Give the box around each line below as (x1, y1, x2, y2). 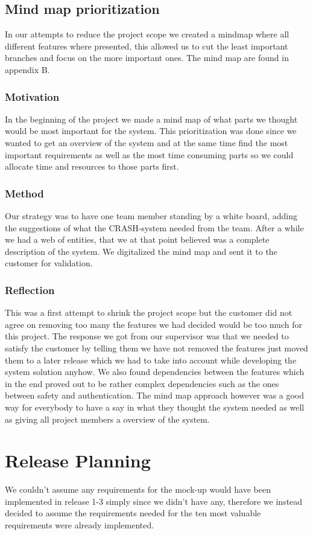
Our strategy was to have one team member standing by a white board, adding (5, 209, 297, 222)
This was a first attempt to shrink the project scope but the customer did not (5, 306, 292, 319)
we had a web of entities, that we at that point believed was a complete (5, 233, 270, 246)
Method (5, 185, 44, 200)
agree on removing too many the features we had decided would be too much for (5, 318, 302, 330)
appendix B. (5, 63, 50, 75)
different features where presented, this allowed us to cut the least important (5, 39, 288, 52)
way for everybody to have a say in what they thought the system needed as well (5, 400, 305, 413)
